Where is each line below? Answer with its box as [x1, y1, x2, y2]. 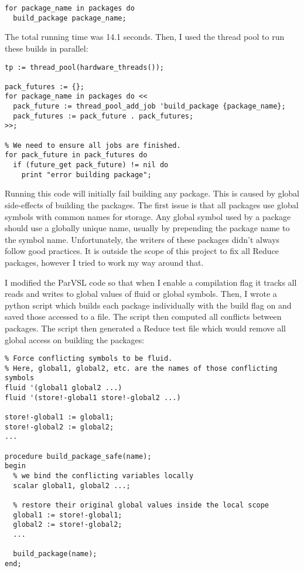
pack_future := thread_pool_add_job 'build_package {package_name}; [13, 102, 286, 111]
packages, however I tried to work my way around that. [5, 256, 204, 268]
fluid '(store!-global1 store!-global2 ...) [5, 393, 181, 402]
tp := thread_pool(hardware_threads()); [5, 63, 165, 72]
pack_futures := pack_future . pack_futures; [13, 111, 194, 120]
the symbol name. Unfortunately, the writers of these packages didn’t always [5, 233, 280, 245]
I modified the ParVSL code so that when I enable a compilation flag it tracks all [5, 276, 297, 288]
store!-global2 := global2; [5, 422, 114, 431]
